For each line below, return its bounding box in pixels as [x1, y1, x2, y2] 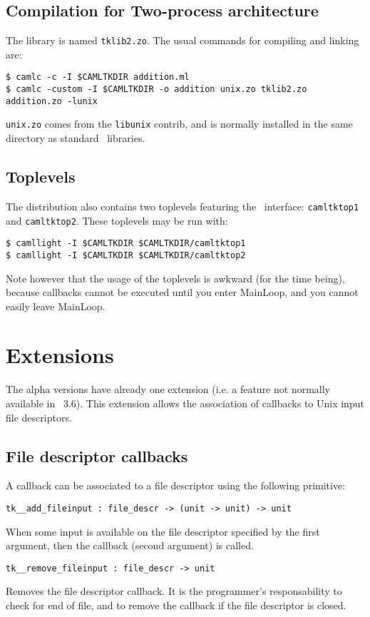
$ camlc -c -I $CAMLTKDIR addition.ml [6, 72, 190, 83]
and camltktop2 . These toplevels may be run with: [6, 213, 228, 228]
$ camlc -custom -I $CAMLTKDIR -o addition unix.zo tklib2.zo [6, 84, 307, 95]
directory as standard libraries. [6, 131, 145, 146]
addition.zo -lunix [6, 96, 98, 106]
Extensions [6, 340, 114, 369]
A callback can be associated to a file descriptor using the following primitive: [6, 478, 346, 493]
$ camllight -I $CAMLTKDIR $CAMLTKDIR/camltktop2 [6, 250, 246, 260]
